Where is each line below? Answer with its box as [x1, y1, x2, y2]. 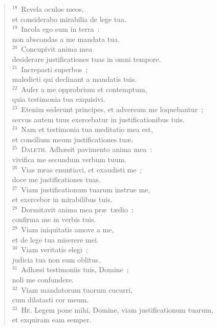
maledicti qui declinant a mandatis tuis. [12, 74, 137, 84]
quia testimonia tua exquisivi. [12, 94, 105, 104]
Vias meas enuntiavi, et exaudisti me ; [21, 164, 142, 174]
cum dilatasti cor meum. [12, 294, 89, 305]
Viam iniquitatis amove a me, [21, 224, 114, 235]
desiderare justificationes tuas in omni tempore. [12, 53, 161, 64]
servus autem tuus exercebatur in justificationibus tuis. [12, 114, 185, 124]
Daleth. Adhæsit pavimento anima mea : [21, 144, 153, 155]
